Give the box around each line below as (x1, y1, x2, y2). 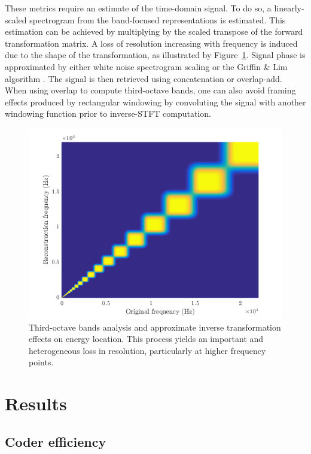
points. (29, 356, 54, 368)
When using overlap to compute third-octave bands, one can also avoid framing (5, 84, 296, 96)
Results (5, 391, 67, 416)
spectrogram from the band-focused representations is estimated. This (29, 13, 286, 26)
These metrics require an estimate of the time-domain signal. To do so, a (5, 2, 272, 14)
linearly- (274, 2, 304, 14)
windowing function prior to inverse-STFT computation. (5, 107, 211, 120)
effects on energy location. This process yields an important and (29, 332, 264, 345)
